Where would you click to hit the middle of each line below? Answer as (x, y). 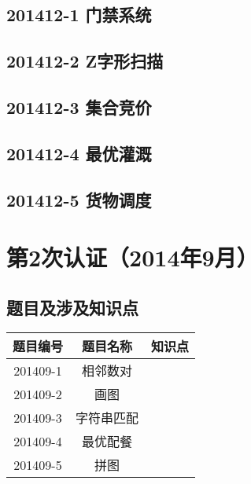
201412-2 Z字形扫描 (85, 61)
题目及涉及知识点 (72, 307)
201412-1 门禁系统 (79, 15)
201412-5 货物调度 (79, 199)
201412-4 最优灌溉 (79, 153)
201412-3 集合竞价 (79, 106)
